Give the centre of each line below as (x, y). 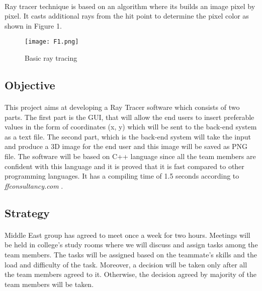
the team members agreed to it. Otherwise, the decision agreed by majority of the (130, 274)
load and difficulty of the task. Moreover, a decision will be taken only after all (126, 264)
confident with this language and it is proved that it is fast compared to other (124, 166)
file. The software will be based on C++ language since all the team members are (130, 156)
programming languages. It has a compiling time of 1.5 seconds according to (122, 176)
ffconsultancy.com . (34, 185)
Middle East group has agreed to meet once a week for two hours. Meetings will (127, 235)
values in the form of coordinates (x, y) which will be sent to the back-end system (131, 127)
